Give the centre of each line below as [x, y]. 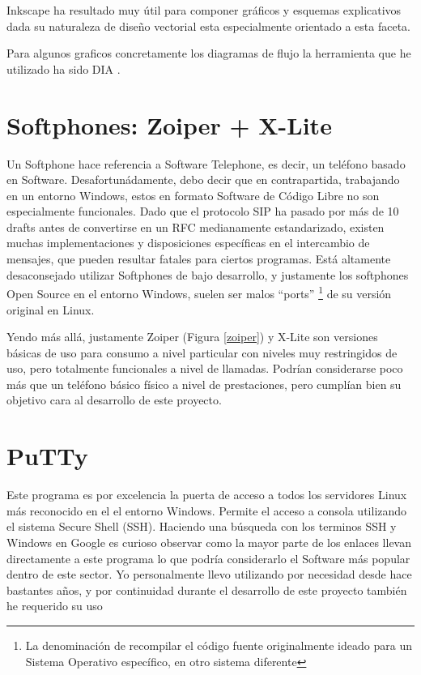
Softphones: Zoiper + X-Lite [169, 124]
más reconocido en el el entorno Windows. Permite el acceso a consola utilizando [207, 510]
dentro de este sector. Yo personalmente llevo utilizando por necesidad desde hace [209, 574]
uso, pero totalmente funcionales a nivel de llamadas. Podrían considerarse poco [205, 368]
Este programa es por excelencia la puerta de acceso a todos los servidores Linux [207, 495]
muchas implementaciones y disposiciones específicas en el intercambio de [188, 243]
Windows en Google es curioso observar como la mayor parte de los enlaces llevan [209, 542]
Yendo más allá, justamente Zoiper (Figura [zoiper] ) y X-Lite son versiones [192, 337]
